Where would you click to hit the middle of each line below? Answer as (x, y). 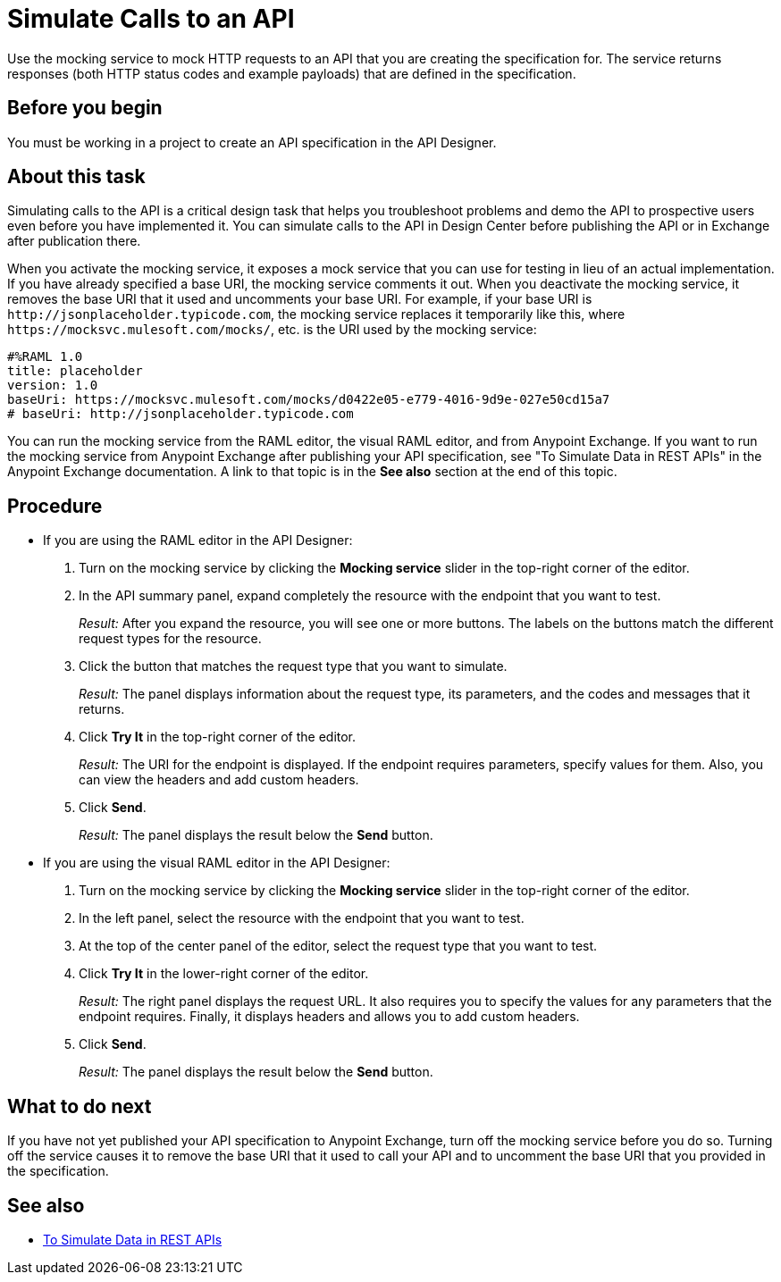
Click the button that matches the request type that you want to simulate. (293, 666)
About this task (76, 177)
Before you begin (85, 108)
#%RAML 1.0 (45, 357)
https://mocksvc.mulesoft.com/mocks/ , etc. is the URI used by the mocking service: (272, 330)
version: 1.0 (53, 385)
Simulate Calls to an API (151, 19)
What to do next (80, 1106)
